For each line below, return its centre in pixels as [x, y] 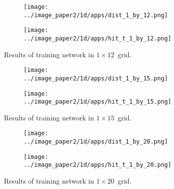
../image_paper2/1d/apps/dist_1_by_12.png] [96, 15]
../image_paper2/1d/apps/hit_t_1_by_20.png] [98, 165]
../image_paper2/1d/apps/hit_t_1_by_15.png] [98, 102]
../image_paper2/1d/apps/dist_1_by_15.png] [96, 78]
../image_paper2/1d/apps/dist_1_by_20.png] [96, 142]
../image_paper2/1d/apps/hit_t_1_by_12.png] [98, 38]
